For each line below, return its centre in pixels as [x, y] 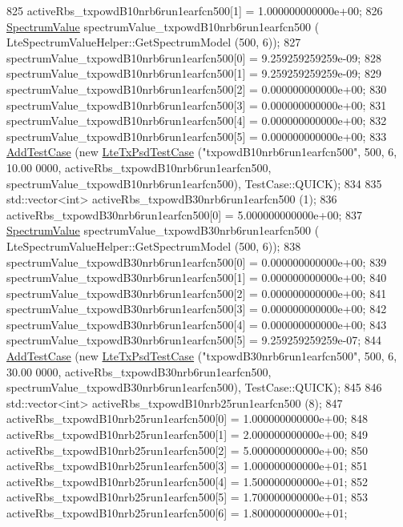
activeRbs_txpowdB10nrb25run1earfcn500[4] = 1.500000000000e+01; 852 [187, 481]
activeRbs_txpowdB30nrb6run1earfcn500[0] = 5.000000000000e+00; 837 [184, 214]
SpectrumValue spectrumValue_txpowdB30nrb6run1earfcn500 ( [163, 230]
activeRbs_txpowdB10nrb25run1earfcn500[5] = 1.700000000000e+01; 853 [187, 497]
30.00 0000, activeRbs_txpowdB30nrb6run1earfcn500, [139, 371]
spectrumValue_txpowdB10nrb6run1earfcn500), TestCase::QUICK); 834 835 [194, 183]
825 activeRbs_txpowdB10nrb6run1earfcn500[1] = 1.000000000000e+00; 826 [195, 10]
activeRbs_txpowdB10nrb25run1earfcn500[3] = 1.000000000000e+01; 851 [187, 466]
